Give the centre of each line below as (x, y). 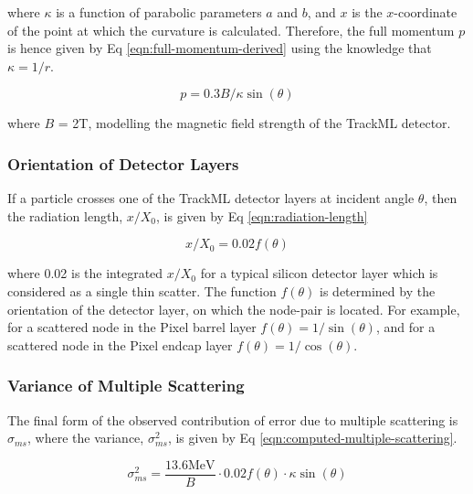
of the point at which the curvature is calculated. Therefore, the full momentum (231, 30)
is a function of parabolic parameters (159, 12)
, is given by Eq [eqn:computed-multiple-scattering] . (312, 438)
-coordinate (426, 12)
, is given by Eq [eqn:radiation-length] (262, 215)
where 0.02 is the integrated (85, 273)
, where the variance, (86, 438)
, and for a (405, 327)
